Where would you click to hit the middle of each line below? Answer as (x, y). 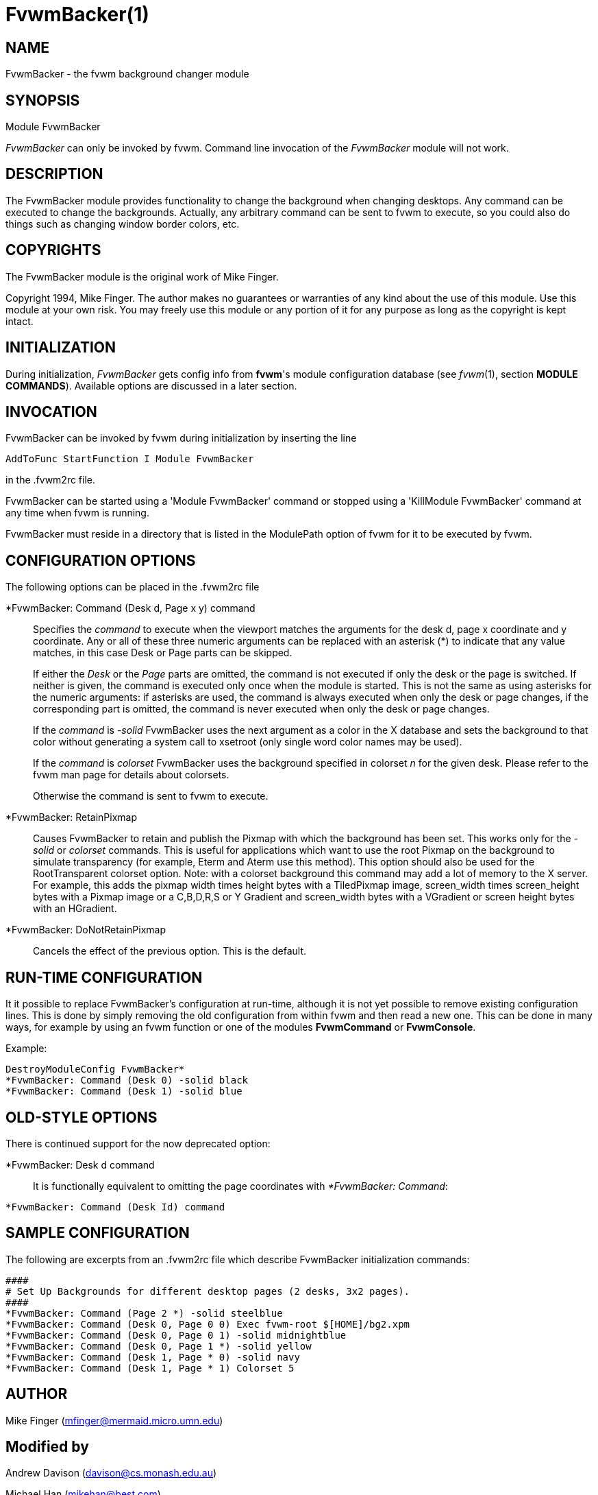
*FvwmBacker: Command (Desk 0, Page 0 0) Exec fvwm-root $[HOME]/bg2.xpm (208, 1324)
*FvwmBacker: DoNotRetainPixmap (86, 930)
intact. (20, 321)
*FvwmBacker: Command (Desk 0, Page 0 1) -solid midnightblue (176, 1335)
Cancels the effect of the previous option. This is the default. (170, 951)
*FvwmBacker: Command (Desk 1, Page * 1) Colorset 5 (150, 1368)
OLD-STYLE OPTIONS (82, 1117)
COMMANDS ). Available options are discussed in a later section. (151, 385)
